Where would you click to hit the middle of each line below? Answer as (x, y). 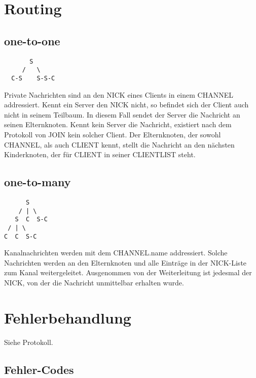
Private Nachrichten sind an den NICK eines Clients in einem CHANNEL (119, 94)
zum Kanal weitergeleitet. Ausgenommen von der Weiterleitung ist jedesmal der (128, 272)
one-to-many (38, 182)
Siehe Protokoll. (29, 342)
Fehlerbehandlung (68, 317)
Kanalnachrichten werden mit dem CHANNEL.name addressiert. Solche (116, 253)
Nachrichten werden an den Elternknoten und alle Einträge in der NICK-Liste (125, 262)
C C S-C (21, 236)
